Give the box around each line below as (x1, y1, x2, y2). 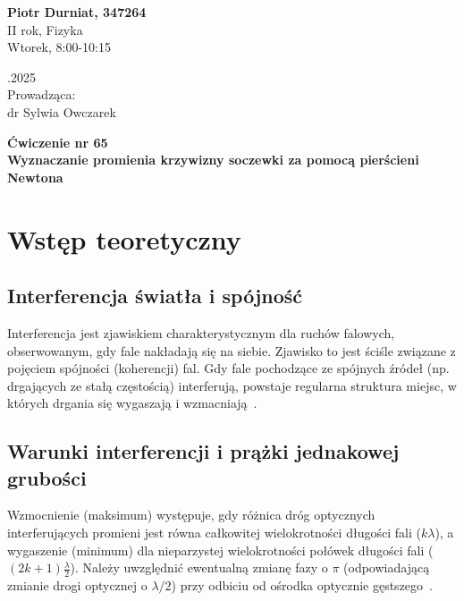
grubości (7, 463, 87, 491)
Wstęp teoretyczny (7, 220, 241, 257)
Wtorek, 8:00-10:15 (7, 38, 111, 56)
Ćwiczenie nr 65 (7, 132, 108, 151)
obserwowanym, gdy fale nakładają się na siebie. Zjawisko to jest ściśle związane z (7, 341, 456, 360)
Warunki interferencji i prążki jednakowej (7, 437, 400, 465)
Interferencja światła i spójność (7, 282, 303, 309)
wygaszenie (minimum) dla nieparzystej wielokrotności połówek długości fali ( (7, 540, 434, 559)
